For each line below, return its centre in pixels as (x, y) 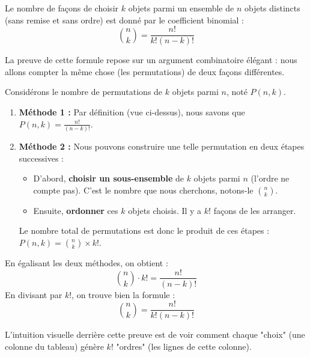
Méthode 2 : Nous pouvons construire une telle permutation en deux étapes (162, 146)
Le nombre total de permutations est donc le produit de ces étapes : (144, 230)
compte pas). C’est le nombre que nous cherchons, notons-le (143, 190)
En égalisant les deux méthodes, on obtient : (87, 262)
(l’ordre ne (270, 178)
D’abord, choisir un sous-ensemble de (108, 178)
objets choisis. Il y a (165, 210)
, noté (237, 92)
